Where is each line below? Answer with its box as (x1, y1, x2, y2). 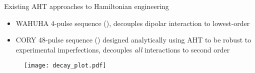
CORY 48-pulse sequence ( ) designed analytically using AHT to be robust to (15, 34, 251, 45)
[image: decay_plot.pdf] (24, 62, 106, 69)
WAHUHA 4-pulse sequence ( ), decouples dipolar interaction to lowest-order (15, 17, 250, 28)
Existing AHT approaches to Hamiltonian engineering (4, 1, 169, 11)
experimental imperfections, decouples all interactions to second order (15, 44, 230, 54)
